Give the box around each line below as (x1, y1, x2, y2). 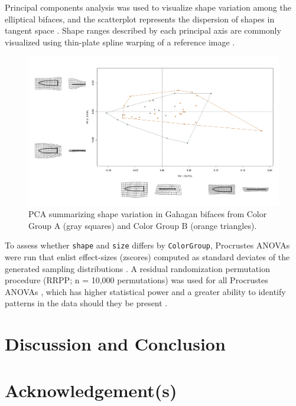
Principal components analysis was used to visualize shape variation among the (5, 1, 291, 13)
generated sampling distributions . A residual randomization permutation (5, 262, 270, 274)
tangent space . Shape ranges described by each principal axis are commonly (5, 24, 281, 37)
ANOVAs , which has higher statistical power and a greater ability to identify (5, 285, 286, 297)
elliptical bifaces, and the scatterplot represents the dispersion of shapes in (5, 12, 275, 25)
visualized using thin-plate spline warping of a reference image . (5, 35, 235, 48)
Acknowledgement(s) (5, 378, 177, 402)
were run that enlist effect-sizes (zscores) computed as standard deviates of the (5, 251, 290, 263)
